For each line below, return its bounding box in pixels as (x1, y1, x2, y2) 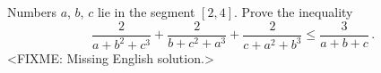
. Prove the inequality (234, 3, 353, 20)
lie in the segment (97, 3, 195, 20)
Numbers (7, 3, 56, 20)
